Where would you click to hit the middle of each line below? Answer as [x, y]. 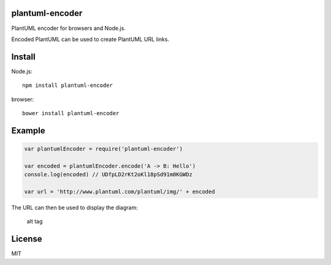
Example [28, 131]
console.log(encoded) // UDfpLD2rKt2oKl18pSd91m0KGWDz [108, 175]
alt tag [35, 222]
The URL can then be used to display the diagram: [74, 207]
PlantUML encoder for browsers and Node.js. [68, 28]
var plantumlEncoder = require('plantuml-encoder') [104, 149]
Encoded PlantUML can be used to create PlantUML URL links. [90, 39]
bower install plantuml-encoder [71, 113]
